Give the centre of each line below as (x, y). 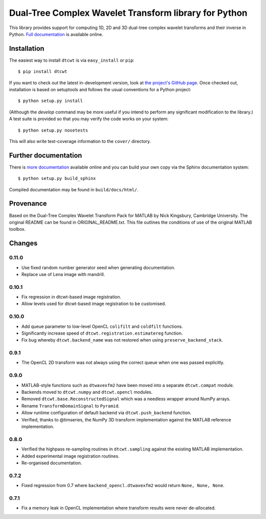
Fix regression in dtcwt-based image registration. (71, 297)
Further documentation (46, 155)
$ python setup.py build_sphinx (57, 178)
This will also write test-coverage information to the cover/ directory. (80, 141)
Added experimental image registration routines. (70, 456)
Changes (23, 243)
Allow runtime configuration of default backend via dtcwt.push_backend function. (106, 413)
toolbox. (17, 229)
